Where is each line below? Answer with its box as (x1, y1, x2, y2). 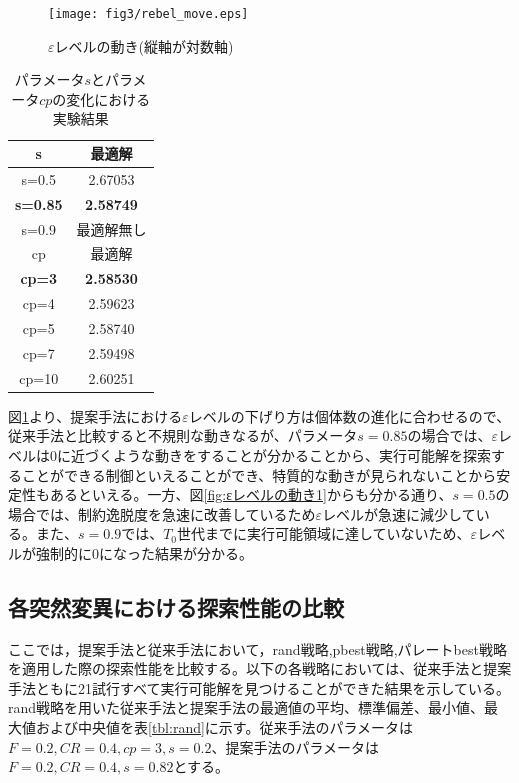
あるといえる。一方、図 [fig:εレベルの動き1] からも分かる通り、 (49, 484, 453, 505)
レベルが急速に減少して (322, 503, 476, 524)
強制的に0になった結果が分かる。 (35, 542, 253, 563)
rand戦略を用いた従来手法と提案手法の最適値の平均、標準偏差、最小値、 (8, 697, 485, 718)
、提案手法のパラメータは (211, 736, 379, 757)
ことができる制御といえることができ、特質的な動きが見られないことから (21, 464, 497, 485)
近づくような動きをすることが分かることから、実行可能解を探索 (70, 444, 491, 465)
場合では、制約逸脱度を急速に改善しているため (8, 503, 316, 524)
